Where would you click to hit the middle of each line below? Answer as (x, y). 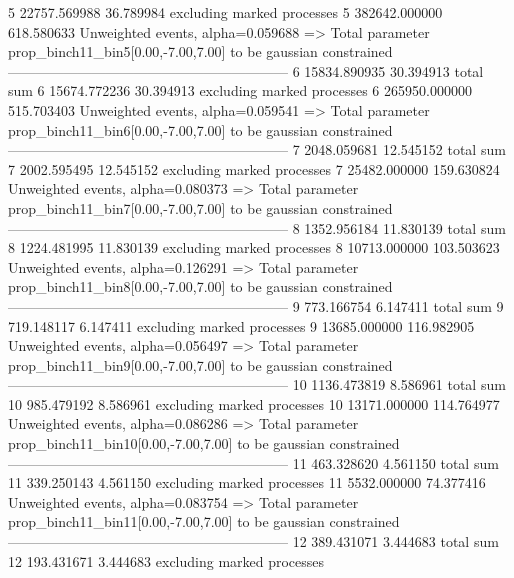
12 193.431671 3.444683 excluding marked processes (166, 560)
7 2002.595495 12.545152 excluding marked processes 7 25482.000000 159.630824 (254, 168)
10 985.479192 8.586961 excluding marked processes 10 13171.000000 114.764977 (254, 403)
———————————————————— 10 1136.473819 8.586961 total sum (257, 384)
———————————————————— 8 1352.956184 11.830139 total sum (257, 227)
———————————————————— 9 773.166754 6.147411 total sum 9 (256, 305)
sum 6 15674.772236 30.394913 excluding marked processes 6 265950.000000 (240, 90)
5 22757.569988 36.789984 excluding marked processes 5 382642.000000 (225, 12)
